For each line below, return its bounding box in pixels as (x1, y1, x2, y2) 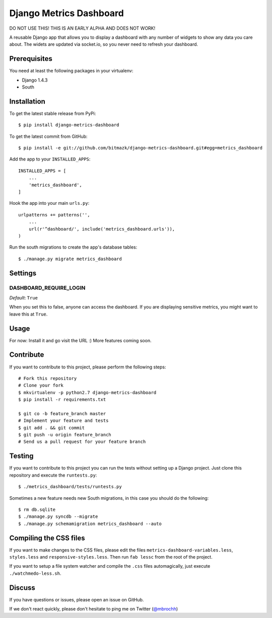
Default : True (9, 294, 38, 300)
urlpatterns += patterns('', (18, 212, 90, 217)
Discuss (9, 583, 35, 592)
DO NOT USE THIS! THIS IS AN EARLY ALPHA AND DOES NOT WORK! (9, 25, 156, 31)
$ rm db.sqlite (18, 506, 56, 512)
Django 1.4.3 (22, 77, 48, 83)
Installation (9, 97, 45, 106)
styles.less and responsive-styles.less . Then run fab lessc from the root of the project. (9, 554, 213, 560)
